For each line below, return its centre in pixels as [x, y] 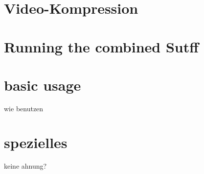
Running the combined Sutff [101, 46]
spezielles [36, 142]
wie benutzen [24, 108]
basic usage [43, 85]
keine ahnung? [25, 165]
